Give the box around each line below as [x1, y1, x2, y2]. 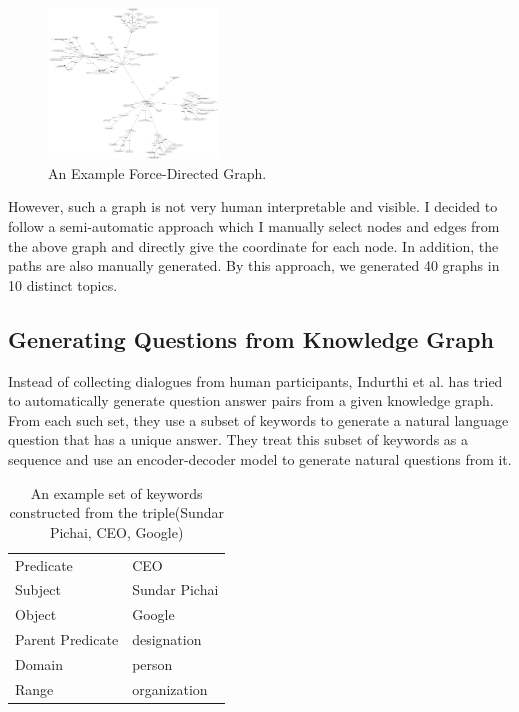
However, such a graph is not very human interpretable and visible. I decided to [8, 196, 498, 217]
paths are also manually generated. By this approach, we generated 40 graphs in [8, 255, 500, 276]
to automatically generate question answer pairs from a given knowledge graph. [8, 390, 494, 411]
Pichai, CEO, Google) [49, 521, 184, 542]
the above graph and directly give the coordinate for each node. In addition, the [8, 235, 499, 256]
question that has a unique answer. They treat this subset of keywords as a [8, 429, 468, 450]
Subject [15, 579, 61, 600]
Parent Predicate [15, 629, 119, 650]
